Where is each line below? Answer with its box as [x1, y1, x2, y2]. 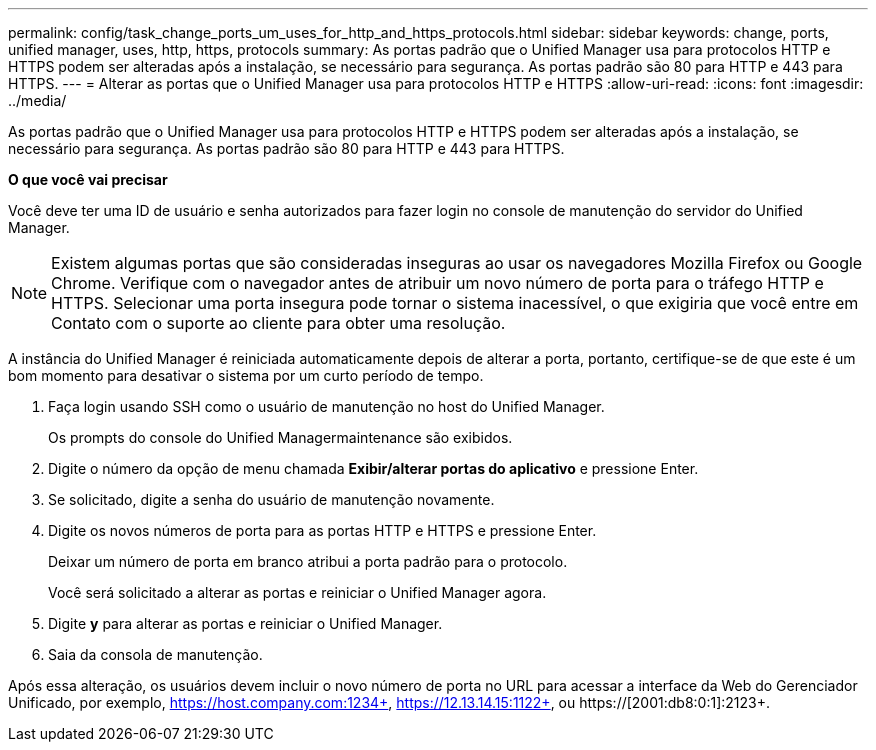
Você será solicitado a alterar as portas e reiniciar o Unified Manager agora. [48, 584, 547, 601]
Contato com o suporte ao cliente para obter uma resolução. [51, 313, 506, 333]
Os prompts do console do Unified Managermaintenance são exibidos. [48, 429, 513, 446]
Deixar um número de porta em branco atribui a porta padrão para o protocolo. [48, 553, 568, 570]
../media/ [8, 92, 67, 109]
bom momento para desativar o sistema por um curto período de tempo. [8, 367, 484, 384]
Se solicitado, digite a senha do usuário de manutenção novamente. [48, 491, 495, 508]
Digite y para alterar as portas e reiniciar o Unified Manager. [48, 615, 443, 632]
